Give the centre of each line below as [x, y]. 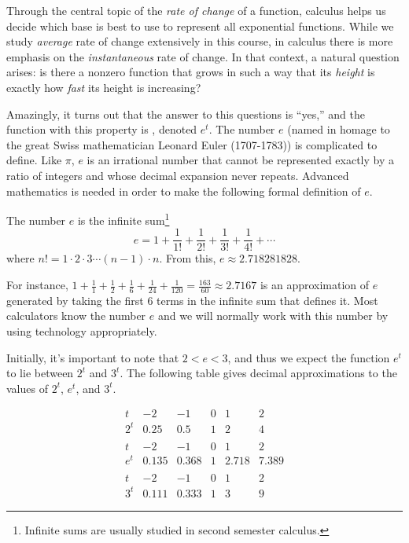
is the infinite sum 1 [123, 219]
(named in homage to [339, 129]
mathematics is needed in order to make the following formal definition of [184, 191]
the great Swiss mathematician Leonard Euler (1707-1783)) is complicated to [192, 144]
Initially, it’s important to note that [93, 357]
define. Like [34, 160]
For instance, [37, 285]
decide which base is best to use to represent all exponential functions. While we [200, 26]
